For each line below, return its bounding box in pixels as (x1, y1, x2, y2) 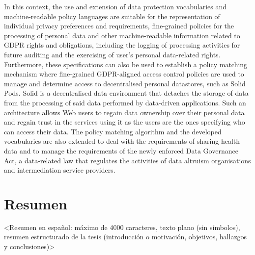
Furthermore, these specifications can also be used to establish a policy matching (4, 59, 248, 69)
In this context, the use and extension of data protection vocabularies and (4, 1, 227, 11)
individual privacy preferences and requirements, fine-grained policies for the (4, 21, 234, 31)
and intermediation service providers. (4, 165, 115, 175)
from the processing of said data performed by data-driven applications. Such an (4, 97, 246, 107)
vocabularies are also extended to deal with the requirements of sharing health (4, 136, 240, 146)
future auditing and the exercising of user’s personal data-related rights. (4, 49, 221, 59)
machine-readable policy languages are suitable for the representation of (4, 11, 220, 21)
